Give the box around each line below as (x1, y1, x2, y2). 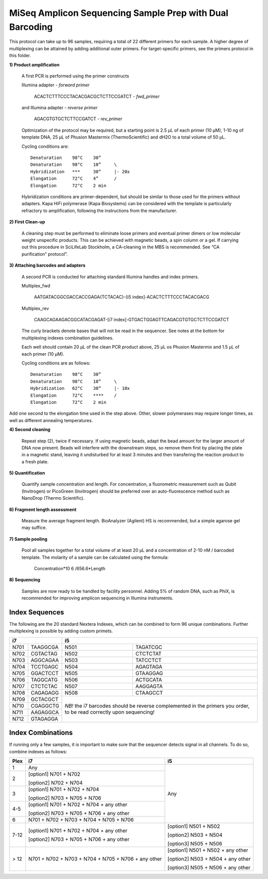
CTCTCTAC (30, 683, 58, 690)
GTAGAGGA (30, 715, 59, 722)
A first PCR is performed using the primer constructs (21, 73, 129, 79)
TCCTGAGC (30, 663, 59, 670)
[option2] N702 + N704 (28, 780, 83, 787)
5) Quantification (9, 470, 45, 476)
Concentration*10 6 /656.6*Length (34, 566, 106, 571)
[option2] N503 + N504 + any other (167, 856, 251, 863)
